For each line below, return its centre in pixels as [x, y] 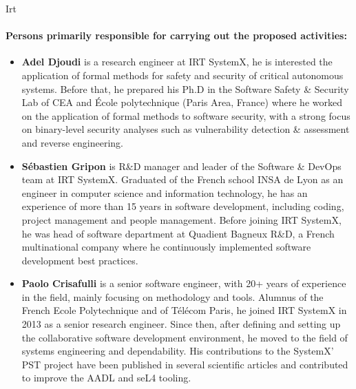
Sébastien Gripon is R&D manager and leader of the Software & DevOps [181, 166]
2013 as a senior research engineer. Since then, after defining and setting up [181, 324]
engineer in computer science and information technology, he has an [165, 192]
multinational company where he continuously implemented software [166, 247]
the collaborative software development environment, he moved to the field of [185, 337]
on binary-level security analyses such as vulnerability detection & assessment [186, 129]
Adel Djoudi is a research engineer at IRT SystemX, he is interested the [177, 62]
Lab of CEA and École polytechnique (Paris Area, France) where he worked [182, 102]
